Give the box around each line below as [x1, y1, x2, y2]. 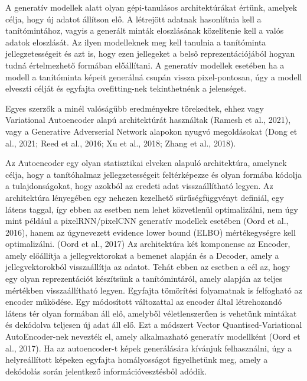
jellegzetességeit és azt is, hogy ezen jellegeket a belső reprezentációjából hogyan [5, 47, 295, 60]
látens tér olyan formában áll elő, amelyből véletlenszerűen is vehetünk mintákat [5, 307, 297, 319]
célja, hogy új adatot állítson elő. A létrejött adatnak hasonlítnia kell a [5, 12, 262, 25]
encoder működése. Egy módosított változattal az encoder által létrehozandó [5, 295, 282, 308]
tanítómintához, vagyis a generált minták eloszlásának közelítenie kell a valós [5, 24, 284, 37]
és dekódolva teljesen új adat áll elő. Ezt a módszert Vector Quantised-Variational [5, 318, 302, 331]
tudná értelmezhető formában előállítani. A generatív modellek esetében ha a [5, 58, 285, 71]
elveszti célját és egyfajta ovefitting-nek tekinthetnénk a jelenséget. [5, 82, 247, 95]
